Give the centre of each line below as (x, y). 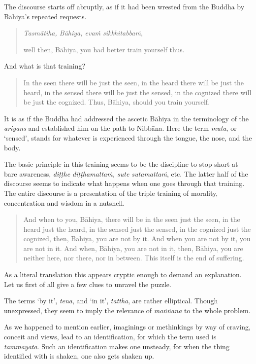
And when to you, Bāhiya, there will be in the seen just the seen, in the (132, 219)
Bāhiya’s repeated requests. (45, 16)
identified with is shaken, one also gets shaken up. (79, 356)
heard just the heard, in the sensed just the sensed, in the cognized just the (137, 229)
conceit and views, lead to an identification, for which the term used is (110, 337)
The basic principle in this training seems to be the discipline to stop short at (121, 164)
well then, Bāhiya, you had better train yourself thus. (104, 49)
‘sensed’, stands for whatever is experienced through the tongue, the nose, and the (128, 137)
